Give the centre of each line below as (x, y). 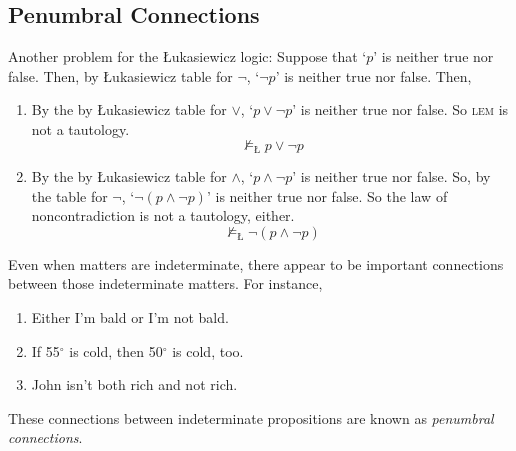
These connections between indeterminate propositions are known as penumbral (251, 417)
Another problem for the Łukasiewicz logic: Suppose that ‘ (187, 56)
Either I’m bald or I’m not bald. (130, 317)
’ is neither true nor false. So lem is (400, 109)
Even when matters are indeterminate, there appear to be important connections (256, 263)
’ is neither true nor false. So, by (391, 176)
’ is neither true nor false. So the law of (327, 195)
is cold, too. (208, 350)
